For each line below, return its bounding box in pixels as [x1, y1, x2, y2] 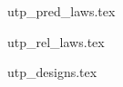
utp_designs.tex [7, 63, 97, 82]
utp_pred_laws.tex [7, 2, 116, 20]
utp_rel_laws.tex [7, 32, 105, 51]
